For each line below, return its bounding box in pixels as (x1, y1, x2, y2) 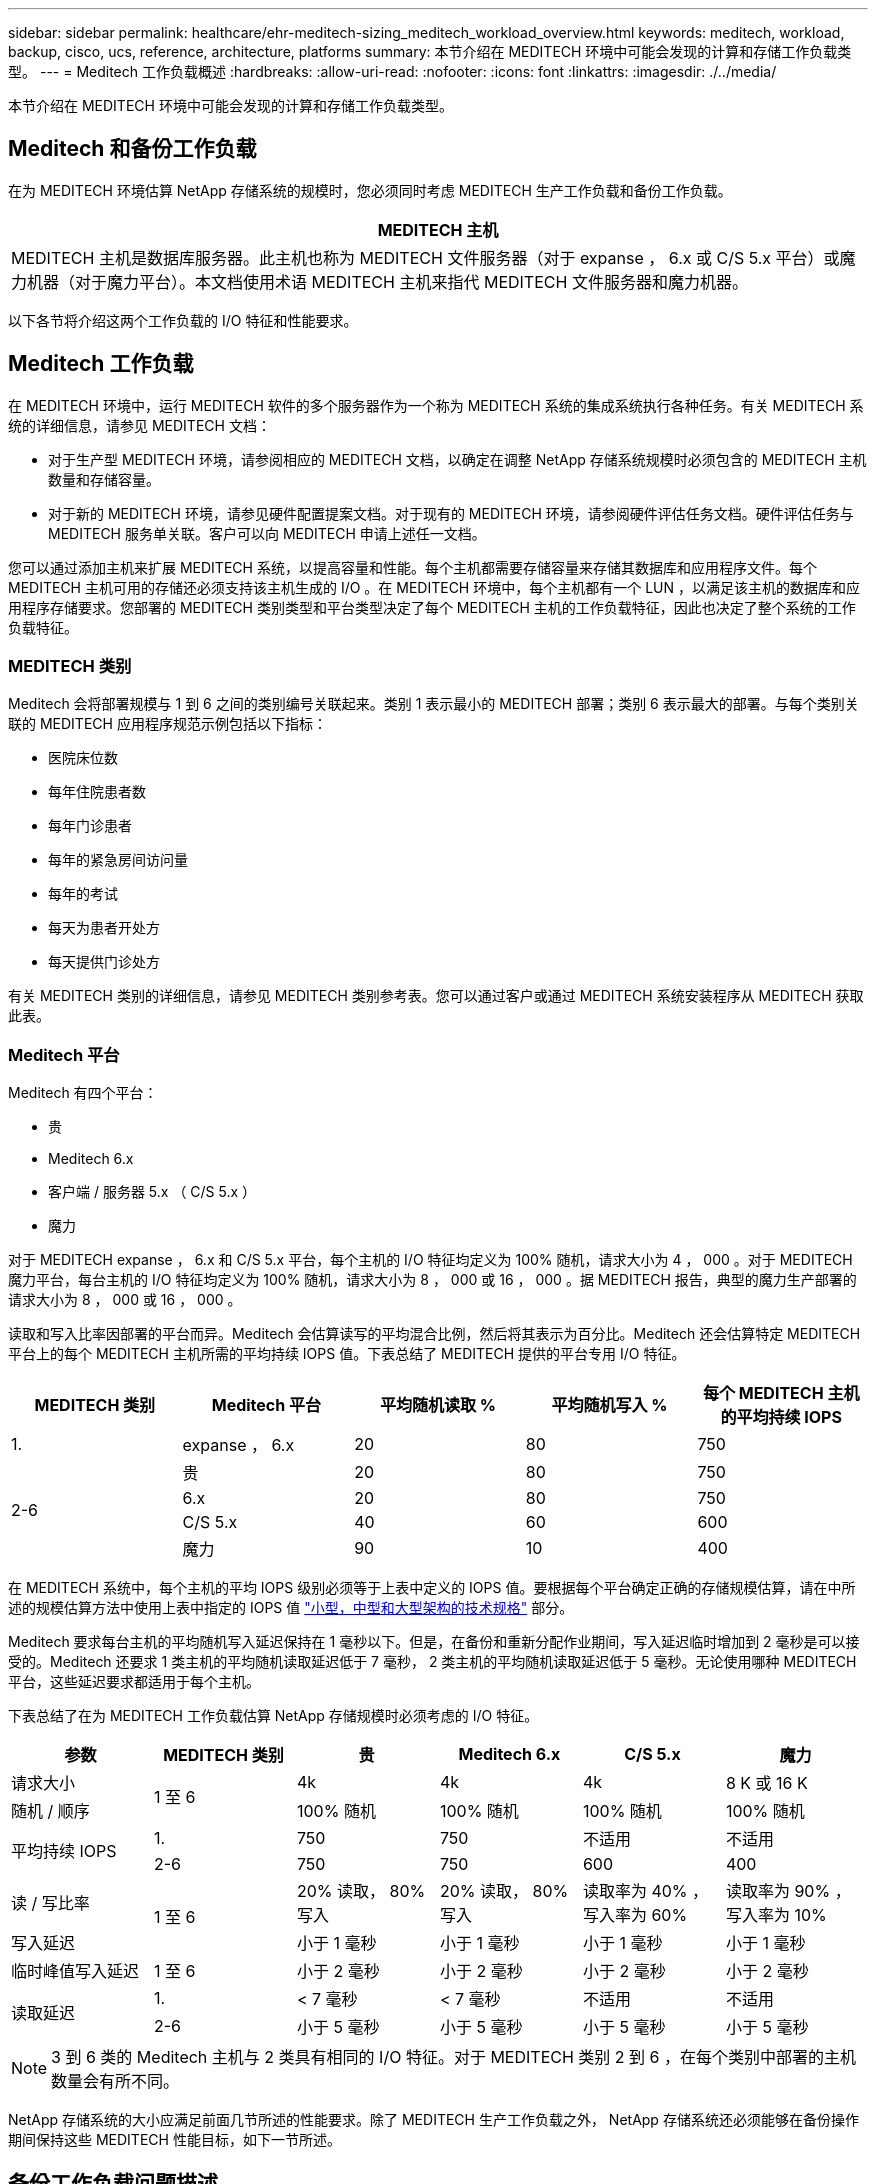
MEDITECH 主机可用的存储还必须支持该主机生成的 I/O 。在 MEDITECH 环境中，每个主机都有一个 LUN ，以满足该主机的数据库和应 (8, 578, 860, 596)
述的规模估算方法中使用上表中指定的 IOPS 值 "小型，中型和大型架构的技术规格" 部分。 (8, 1599, 574, 1617)
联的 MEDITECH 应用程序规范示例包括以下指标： (8, 715, 327, 733)
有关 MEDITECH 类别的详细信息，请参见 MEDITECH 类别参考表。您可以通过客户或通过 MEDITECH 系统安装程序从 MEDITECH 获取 (8, 987, 864, 1005)
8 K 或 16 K (725, 1773, 808, 1794)
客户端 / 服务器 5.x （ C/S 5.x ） (48, 1183, 257, 1201)
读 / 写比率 (11, 1893, 90, 1914)
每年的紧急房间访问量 (48, 851, 188, 869)
